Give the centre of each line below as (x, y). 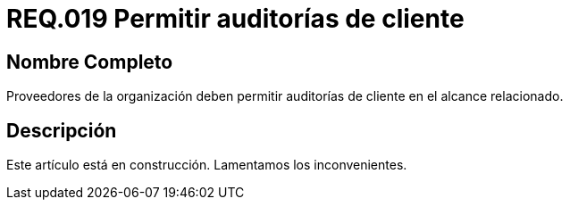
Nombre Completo (90, 62)
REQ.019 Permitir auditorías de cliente (235, 19)
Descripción (62, 130)
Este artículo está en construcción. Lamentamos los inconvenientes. (207, 165)
